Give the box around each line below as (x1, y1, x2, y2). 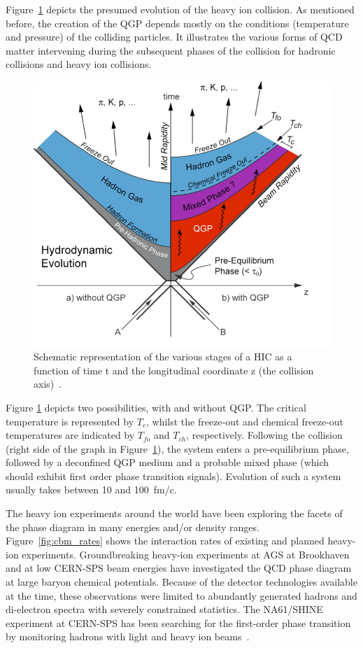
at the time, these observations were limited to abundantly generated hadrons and (6, 588, 357, 603)
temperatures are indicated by (6, 428, 135, 442)
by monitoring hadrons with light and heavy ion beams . (6, 629, 250, 644)
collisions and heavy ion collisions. (6, 57, 152, 71)
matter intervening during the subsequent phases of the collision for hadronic (6, 43, 336, 57)
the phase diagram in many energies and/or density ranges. (6, 519, 259, 534)
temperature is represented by (6, 414, 134, 428)
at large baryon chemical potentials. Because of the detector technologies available (6, 575, 357, 589)
